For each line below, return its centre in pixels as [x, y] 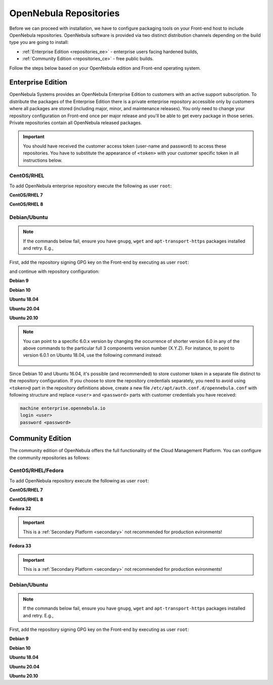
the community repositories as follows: [50, 458]
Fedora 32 [20, 509]
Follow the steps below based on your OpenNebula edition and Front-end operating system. [105, 68]
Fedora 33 [20, 546]
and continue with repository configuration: [54, 271]
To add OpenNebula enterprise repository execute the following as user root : [90, 186]
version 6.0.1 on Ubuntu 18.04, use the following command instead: [93, 355]
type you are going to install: [39, 42]
